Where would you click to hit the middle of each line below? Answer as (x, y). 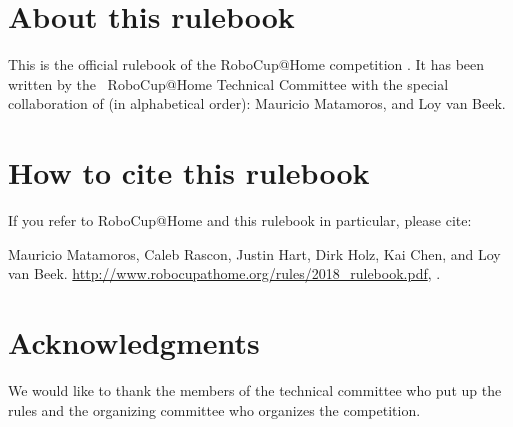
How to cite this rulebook (189, 172)
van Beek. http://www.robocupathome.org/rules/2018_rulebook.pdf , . (224, 273)
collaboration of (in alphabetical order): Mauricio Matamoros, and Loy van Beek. (257, 103)
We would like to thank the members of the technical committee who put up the (255, 389)
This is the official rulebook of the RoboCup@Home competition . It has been (246, 64)
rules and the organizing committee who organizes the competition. (214, 409)
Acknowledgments (134, 342)
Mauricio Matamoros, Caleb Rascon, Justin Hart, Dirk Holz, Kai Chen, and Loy (254, 253)
